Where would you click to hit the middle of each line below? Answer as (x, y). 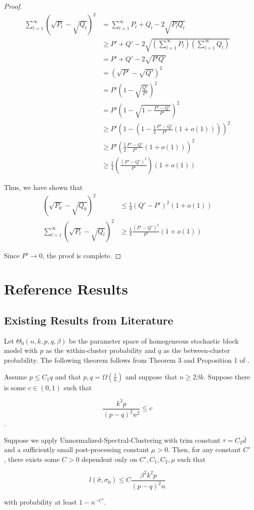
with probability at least (40, 502)
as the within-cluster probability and (101, 350)
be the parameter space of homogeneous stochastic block (154, 340)
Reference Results (66, 289)
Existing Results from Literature (89, 320)
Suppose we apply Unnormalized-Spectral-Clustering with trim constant (112, 440)
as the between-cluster (197, 350)
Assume (16, 376)
